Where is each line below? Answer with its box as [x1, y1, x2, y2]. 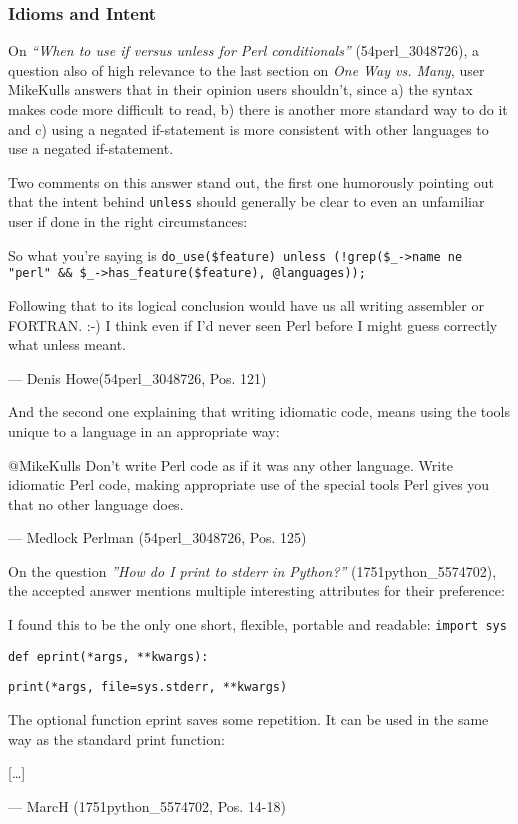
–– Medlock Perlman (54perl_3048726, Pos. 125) [8, 527, 307, 548]
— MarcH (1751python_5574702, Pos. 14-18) [8, 795, 286, 816]
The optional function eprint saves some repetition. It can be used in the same [8, 709, 489, 730]
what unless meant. [8, 334, 126, 355]
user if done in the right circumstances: [8, 211, 248, 232]
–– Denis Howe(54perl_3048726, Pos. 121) [8, 367, 267, 388]
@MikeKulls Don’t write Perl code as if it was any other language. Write [8, 454, 453, 475]
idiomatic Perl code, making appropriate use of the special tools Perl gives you [8, 474, 490, 495]
